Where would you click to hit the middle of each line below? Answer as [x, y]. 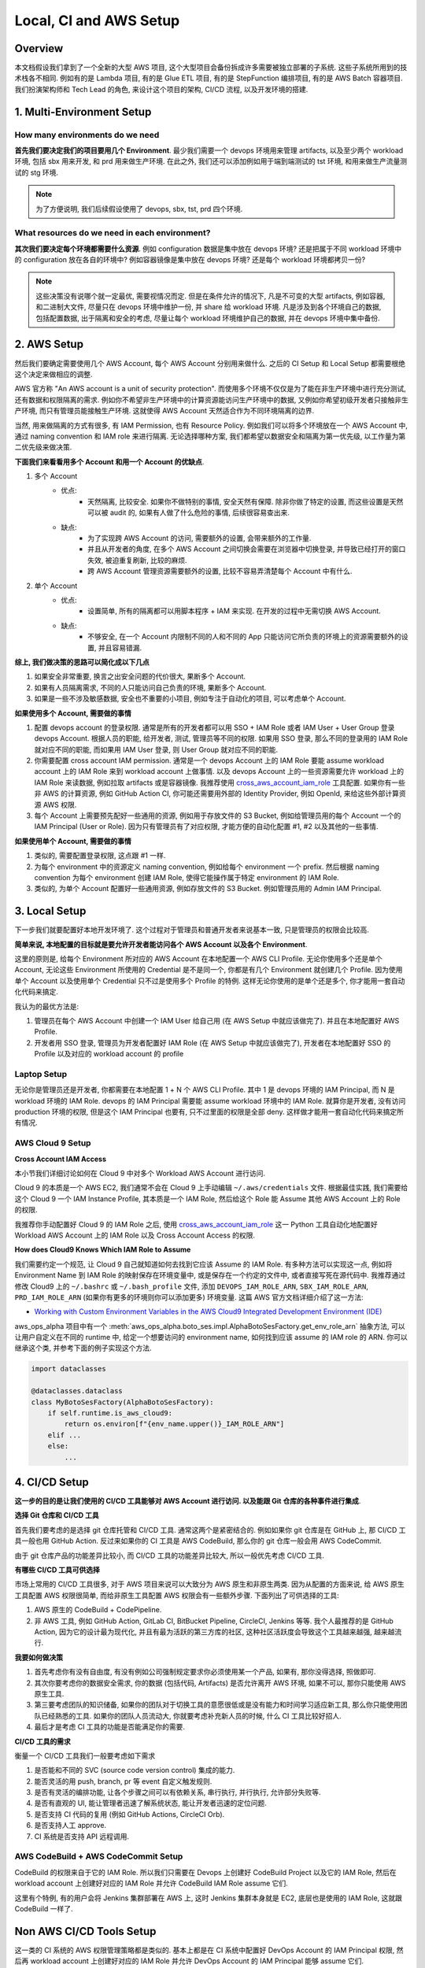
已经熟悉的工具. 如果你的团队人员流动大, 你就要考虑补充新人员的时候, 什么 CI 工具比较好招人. [191, 1715]
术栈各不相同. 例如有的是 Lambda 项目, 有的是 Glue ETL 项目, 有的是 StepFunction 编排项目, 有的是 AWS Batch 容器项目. [209, 78]
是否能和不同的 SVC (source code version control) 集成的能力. [135, 1770]
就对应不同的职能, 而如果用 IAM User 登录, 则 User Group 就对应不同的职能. [156, 749]
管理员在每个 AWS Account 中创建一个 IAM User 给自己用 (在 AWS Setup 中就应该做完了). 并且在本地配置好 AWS [217, 1021]
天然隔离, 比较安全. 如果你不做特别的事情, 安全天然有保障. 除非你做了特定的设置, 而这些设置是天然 [246, 501]
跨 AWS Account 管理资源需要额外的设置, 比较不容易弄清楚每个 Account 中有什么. [220, 572]
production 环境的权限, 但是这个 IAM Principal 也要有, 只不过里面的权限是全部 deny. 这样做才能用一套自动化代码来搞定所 [209, 1112]
